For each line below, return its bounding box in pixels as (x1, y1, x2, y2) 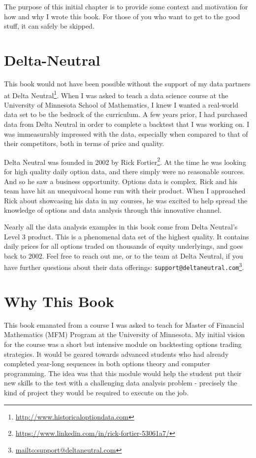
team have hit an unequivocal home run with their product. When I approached (4, 186, 246, 196)
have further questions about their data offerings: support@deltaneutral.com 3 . (4, 261, 244, 272)
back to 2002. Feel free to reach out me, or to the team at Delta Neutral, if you (4, 250, 243, 261)
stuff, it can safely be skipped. (4, 21, 95, 31)
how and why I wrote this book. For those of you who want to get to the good (4, 11, 240, 21)
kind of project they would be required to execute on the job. (4, 387, 189, 397)
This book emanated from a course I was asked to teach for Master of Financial (4, 319, 244, 330)
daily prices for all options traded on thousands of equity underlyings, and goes (4, 241, 243, 251)
